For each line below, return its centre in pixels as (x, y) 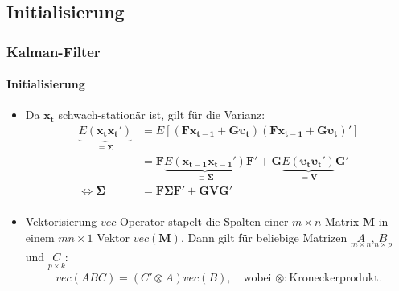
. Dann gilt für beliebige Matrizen (264, 237)
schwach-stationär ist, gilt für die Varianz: (162, 115)
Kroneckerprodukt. (335, 279)
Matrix (342, 221)
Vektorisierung (61, 221)
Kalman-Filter (53, 51)
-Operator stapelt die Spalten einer (202, 221)
